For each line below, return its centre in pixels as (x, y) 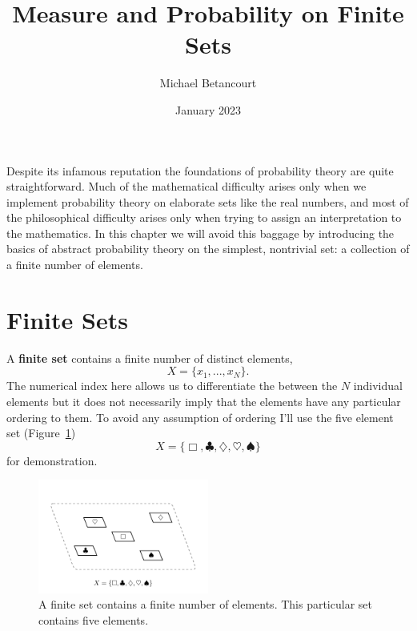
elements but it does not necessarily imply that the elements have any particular (204, 401)
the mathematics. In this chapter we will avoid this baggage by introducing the (200, 233)
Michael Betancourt (208, 83)
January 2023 (208, 109)
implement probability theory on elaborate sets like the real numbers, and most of (208, 201)
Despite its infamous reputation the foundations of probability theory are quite (200, 170)
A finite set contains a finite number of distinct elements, (150, 358)
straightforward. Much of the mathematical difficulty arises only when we (186, 186)
